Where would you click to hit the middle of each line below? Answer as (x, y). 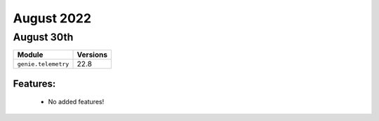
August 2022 (52, 18)
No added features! (76, 102)
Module (30, 55)
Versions (92, 55)
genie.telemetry (43, 64)
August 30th (43, 37)
